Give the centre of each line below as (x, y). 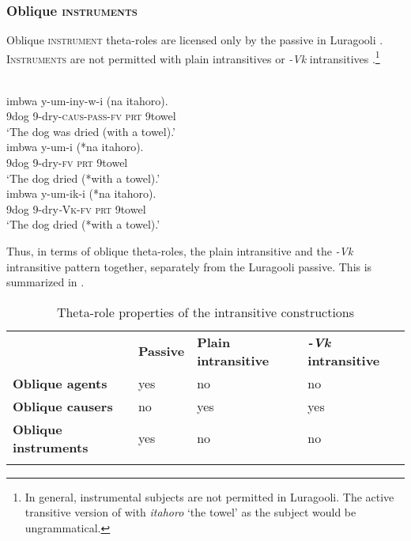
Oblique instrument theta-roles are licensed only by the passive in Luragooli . (195, 40)
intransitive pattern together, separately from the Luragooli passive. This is (189, 266)
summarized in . (45, 282)
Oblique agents (60, 383)
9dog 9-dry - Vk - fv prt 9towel (76, 208)
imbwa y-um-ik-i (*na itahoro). (81, 193)
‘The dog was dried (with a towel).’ (91, 131)
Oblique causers (63, 406)
